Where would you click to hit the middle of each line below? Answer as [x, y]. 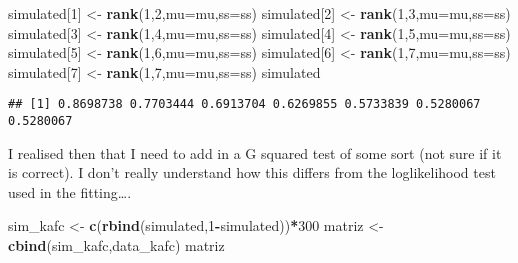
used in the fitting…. [70, 191]
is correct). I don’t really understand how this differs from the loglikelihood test [252, 172]
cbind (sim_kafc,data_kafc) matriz [116, 245]
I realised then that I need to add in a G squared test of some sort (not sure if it [255, 152]
